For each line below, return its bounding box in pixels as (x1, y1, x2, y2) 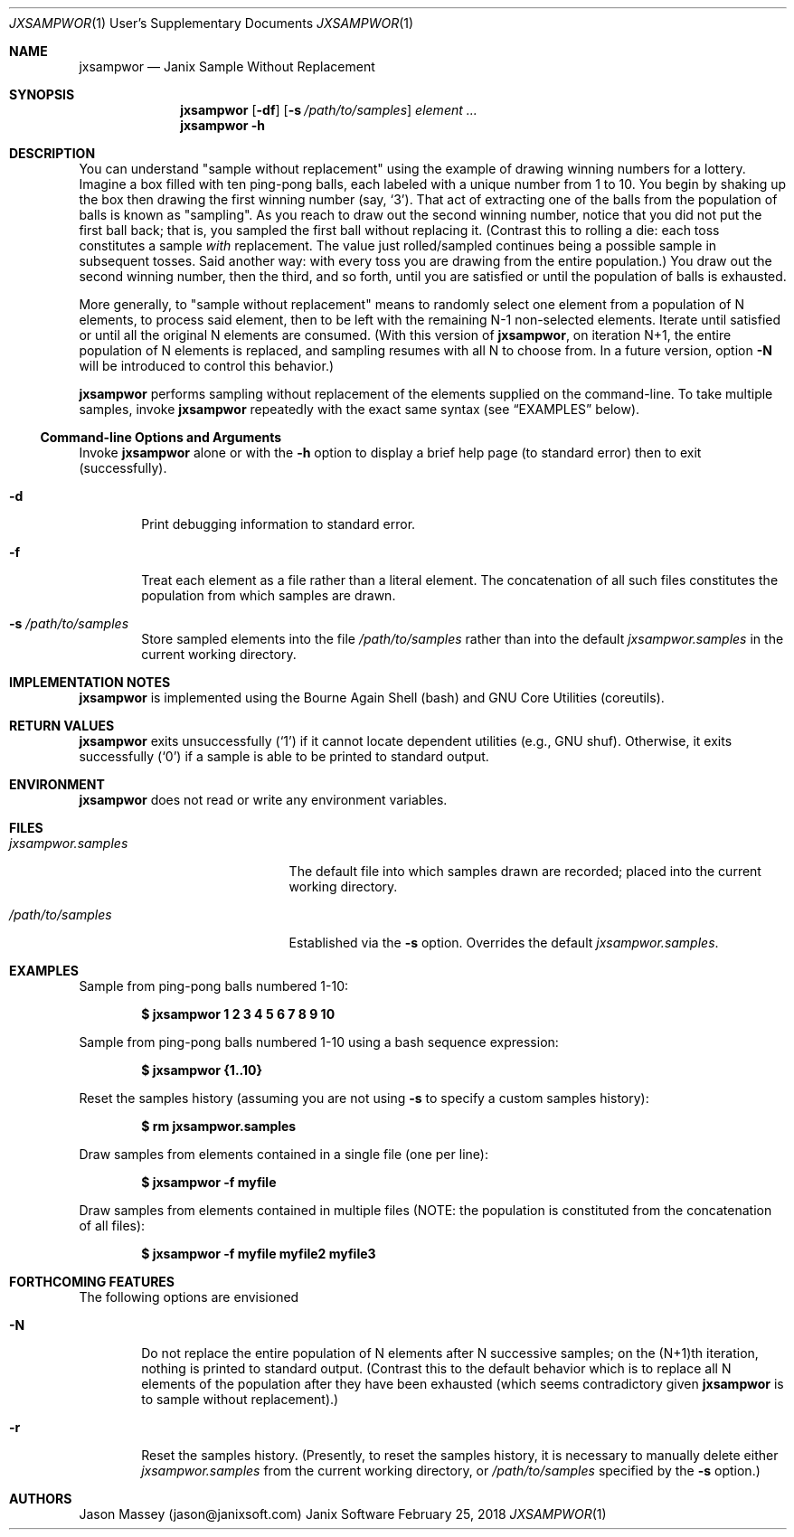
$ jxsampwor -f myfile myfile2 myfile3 (141, 1246, 376, 1261)
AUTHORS (9, 1491, 72, 1506)
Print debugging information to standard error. (141, 516, 416, 532)
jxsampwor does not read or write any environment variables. (79, 792, 448, 807)
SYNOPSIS (9, 87, 75, 102)
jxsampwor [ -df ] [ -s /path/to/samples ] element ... (180, 102, 477, 118)
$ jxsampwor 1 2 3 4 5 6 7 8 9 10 (141, 1006, 336, 1022)
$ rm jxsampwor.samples (141, 1118, 297, 1134)
